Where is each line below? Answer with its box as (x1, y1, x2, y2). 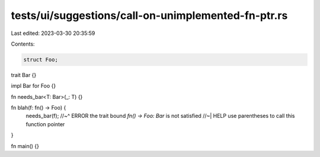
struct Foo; (23, 56, 59, 63)
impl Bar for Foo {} (11, 82, 56, 89)
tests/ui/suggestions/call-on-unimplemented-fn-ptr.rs (11, 9, 288, 22)
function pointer (25, 120, 65, 127)
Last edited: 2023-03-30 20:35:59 (11, 30, 95, 37)
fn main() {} (11, 142, 40, 149)
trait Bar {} (11, 71, 37, 78)
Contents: (11, 40, 35, 47)
